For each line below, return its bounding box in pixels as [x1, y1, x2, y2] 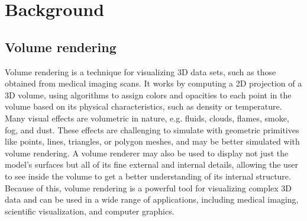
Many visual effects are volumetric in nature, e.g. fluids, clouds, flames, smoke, [5, 111, 289, 124]
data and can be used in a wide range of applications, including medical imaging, [5, 193, 299, 206]
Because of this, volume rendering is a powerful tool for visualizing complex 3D [5, 181, 292, 194]
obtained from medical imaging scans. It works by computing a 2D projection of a [5, 77, 302, 89]
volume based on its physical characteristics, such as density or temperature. [5, 100, 282, 113]
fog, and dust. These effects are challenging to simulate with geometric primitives [5, 123, 299, 136]
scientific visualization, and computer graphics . [5, 204, 174, 217]
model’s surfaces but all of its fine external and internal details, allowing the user [5, 158, 299, 171]
